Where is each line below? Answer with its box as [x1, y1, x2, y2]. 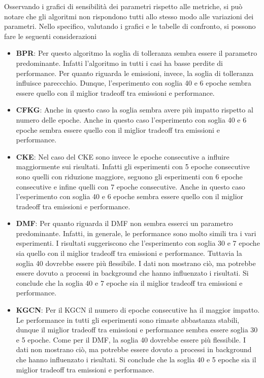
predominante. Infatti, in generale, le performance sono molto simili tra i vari [16, 228, 256, 238]
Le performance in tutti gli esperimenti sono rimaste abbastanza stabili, [16, 314, 240, 325]
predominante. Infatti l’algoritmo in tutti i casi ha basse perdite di [16, 57, 223, 68]
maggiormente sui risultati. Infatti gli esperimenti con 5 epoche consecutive [16, 161, 250, 172]
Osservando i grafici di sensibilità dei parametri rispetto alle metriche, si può [4, 1, 243, 11]
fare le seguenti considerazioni [4, 30, 97, 41]
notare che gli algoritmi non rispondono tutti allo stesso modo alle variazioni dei [4, 11, 254, 21]
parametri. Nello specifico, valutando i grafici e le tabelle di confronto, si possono [4, 21, 256, 31]
